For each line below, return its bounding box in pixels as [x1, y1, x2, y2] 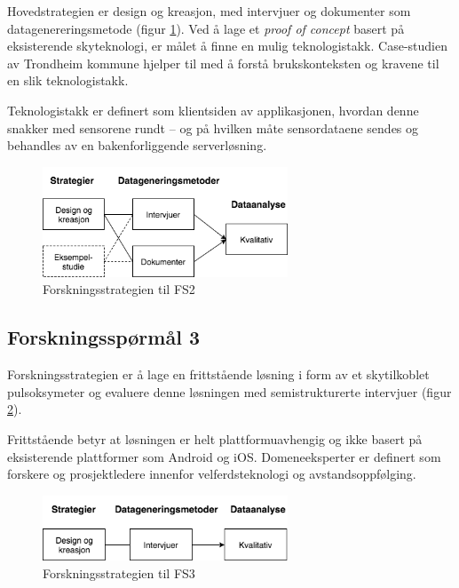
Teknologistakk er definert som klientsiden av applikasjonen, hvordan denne [7, 100, 419, 119]
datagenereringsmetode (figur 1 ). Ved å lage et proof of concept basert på [7, 19, 405, 37]
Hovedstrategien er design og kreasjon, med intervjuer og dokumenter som [7, 2, 411, 20]
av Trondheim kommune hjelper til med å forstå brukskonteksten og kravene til [7, 53, 439, 72]
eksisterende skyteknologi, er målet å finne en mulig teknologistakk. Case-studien [7, 36, 447, 55]
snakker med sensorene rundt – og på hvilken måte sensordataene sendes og [7, 118, 419, 137]
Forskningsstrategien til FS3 [43, 563, 195, 582]
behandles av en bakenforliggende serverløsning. [7, 136, 267, 155]
